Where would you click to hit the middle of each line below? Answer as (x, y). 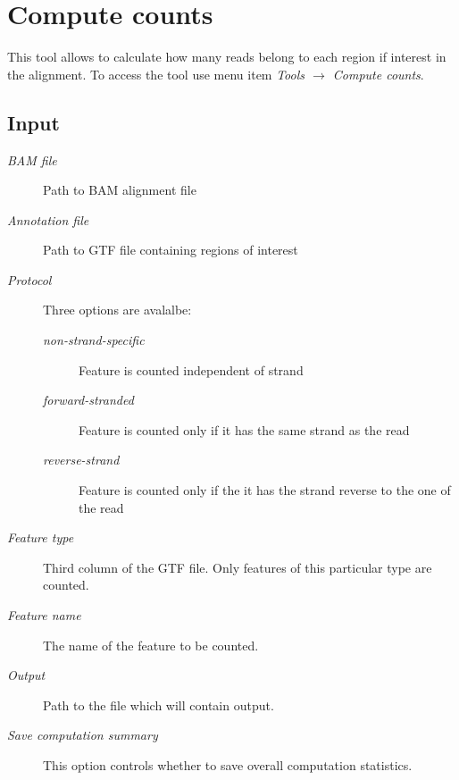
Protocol (29, 279)
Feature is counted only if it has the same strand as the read (244, 429)
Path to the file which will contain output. (159, 705)
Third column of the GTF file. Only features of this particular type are (238, 567)
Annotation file (48, 219)
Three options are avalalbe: (117, 310)
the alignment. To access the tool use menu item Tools (156, 74)
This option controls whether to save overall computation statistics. (228, 764)
